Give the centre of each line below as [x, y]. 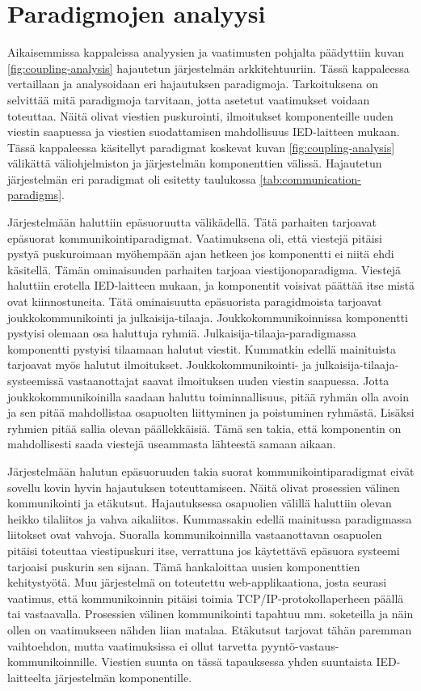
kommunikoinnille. [53, 661]
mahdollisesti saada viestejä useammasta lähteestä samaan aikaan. [172, 444]
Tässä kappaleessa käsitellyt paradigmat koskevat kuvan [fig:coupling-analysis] [201, 147]
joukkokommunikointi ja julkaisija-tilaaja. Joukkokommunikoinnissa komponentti [208, 317]
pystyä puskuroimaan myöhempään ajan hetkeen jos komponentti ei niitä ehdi [201, 254]
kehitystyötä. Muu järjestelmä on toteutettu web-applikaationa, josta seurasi [197, 582]
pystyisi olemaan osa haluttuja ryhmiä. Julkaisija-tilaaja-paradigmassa [182, 333]
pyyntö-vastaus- [300, 645]
